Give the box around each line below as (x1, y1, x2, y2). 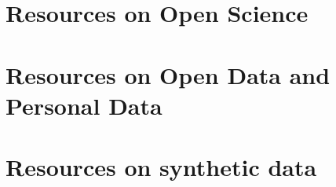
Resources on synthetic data (5, 151, 317, 183)
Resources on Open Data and (5, 58, 331, 90)
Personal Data (5, 89, 163, 121)
